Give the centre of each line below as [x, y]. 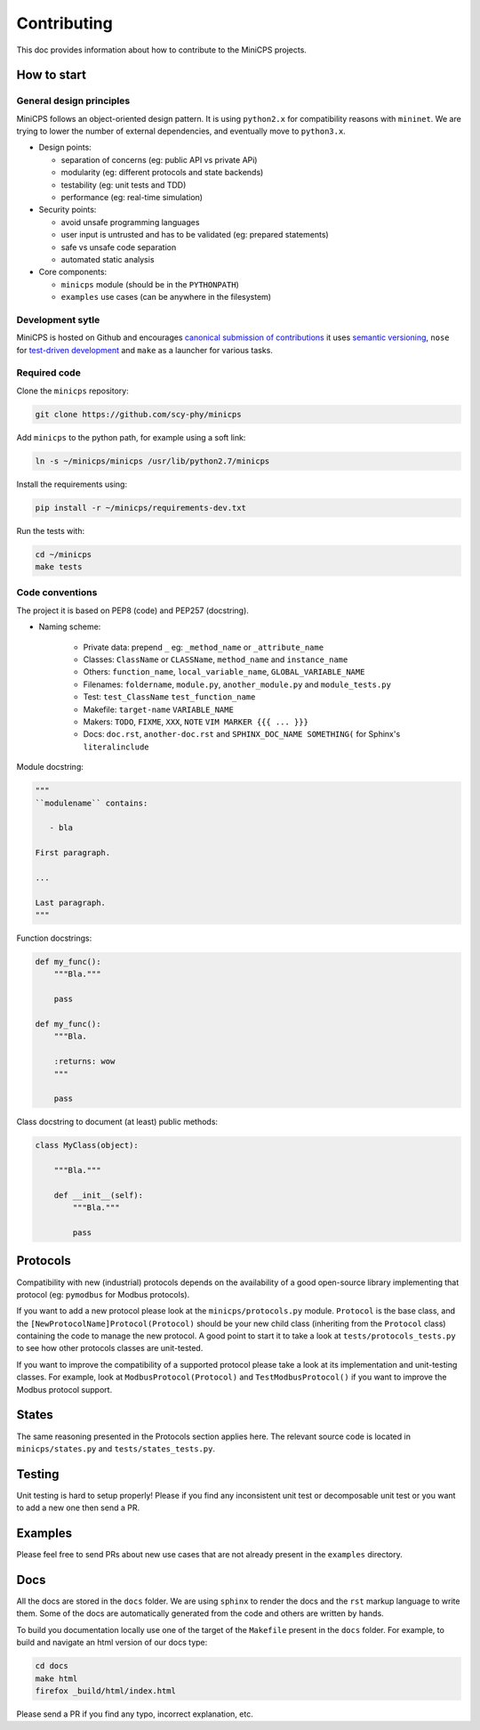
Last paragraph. [71, 902]
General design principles [73, 101]
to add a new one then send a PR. [78, 1508]
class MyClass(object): [87, 1145]
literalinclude [116, 747]
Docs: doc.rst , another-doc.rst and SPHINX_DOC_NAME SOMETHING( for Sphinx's [242, 734]
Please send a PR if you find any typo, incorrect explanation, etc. [135, 1714]
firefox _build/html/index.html [106, 1690]
